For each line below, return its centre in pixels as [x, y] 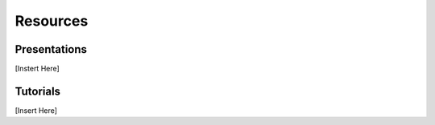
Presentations [51, 49]
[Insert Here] [36, 110]
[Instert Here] [37, 69]
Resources [52, 21]
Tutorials [37, 91]
